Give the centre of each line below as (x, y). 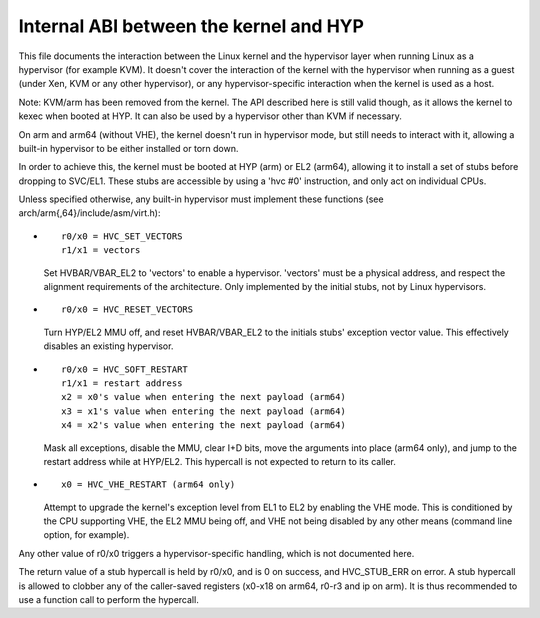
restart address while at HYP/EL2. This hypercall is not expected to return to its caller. (220, 461)
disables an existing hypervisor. (108, 346)
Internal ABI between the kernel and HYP (191, 26)
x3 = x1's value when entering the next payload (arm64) (204, 411)
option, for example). (86, 535)
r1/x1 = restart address (122, 383)
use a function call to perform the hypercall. (108, 600)
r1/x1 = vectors (101, 250)
